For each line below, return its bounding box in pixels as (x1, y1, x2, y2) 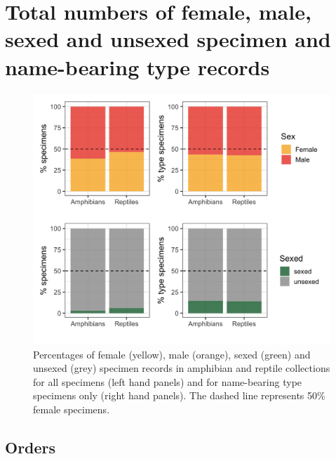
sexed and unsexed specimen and (5, 25, 331, 53)
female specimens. (33, 401, 110, 416)
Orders (5, 436, 56, 458)
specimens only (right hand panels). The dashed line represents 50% (33, 388, 325, 403)
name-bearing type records (5, 52, 270, 81)
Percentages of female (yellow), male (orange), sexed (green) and (33, 347, 311, 361)
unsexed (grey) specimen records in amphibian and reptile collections (33, 361, 330, 375)
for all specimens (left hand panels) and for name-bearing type (33, 374, 302, 389)
